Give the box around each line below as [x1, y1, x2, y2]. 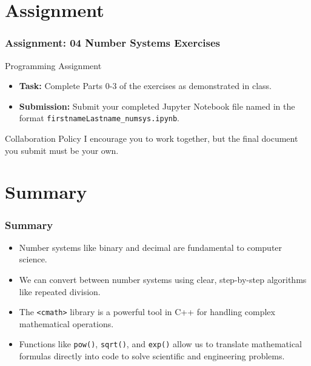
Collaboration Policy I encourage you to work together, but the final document [5, 132, 298, 145]
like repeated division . [19, 285, 101, 298]
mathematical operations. [19, 317, 114, 330]
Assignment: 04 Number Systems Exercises [5, 35, 221, 50]
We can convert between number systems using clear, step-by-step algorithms [19, 273, 307, 285]
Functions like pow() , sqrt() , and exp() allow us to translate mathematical [19, 338, 302, 350]
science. [19, 253, 47, 265]
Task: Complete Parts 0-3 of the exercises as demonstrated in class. [19, 79, 272, 92]
